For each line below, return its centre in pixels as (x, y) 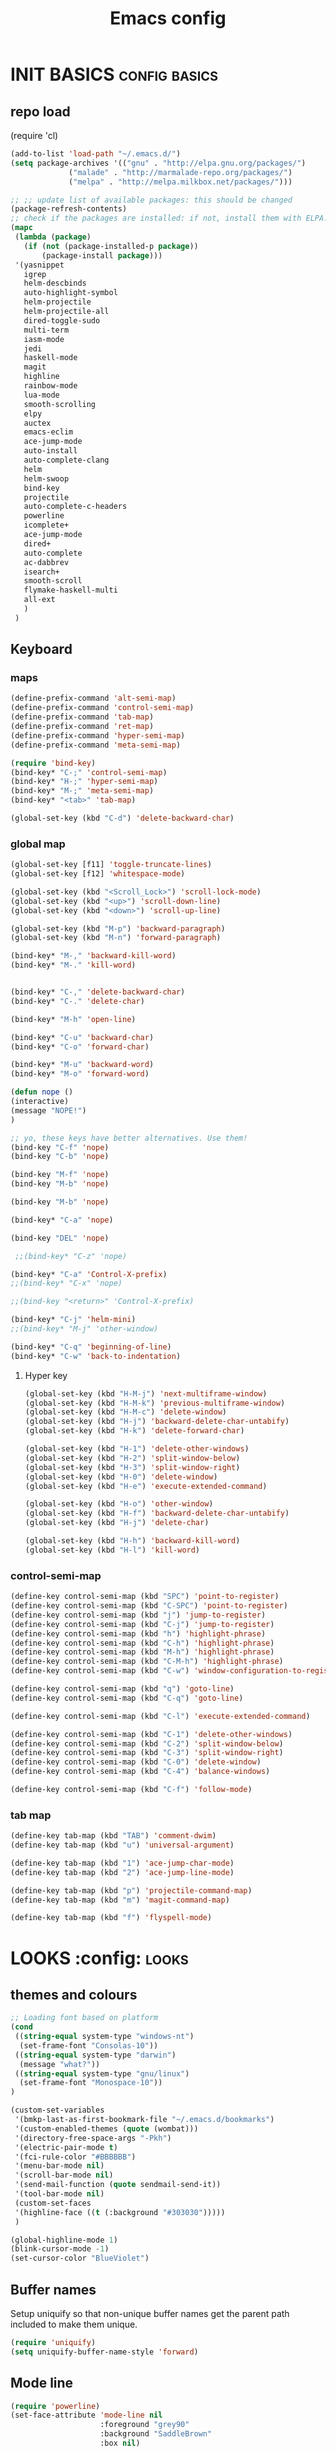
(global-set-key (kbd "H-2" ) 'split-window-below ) (132, 1458)
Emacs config (168, 18)
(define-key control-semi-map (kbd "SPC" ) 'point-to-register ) (145, 1597)
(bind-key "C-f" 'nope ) (60, 1147)
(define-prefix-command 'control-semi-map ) (102, 708)
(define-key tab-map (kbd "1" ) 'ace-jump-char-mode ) (122, 1863)
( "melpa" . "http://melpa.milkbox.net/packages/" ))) (180, 182)
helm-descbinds (55, 283)
